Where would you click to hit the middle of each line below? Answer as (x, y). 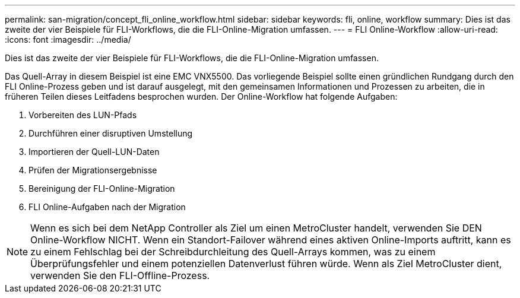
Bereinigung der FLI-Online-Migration (102, 188)
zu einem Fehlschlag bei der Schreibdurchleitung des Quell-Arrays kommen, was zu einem (233, 252)
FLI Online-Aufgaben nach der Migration (107, 207)
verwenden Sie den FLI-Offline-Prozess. (120, 275)
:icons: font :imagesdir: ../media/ (68, 39)
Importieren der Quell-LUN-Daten (94, 152)
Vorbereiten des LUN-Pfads (83, 115)
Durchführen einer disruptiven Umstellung (111, 133)
